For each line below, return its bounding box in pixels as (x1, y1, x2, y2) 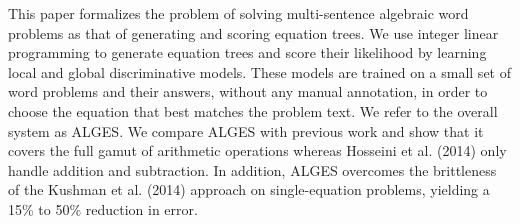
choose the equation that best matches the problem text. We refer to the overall (8, 100, 498, 121)
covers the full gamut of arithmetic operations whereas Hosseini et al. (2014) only (8, 140, 507, 161)
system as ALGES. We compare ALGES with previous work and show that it (8, 120, 484, 141)
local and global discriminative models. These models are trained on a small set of (8, 61, 511, 82)
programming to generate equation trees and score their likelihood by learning (8, 42, 487, 63)
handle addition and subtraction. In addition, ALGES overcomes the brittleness (8, 159, 497, 180)
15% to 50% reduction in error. (8, 198, 198, 219)
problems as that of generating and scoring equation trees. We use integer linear (8, 22, 499, 43)
